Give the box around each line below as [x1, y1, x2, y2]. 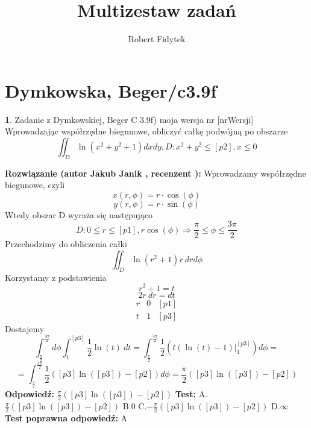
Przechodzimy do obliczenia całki [5, 238, 127, 250]
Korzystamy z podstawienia [5, 271, 107, 283]
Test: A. [175, 388, 208, 400]
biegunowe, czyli [5, 178, 65, 191]
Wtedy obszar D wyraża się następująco [5, 208, 153, 221]
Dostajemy [5, 322, 45, 335]
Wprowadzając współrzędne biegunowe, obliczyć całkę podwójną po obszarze [5, 125, 288, 137]
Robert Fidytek [128, 33, 186, 45]
